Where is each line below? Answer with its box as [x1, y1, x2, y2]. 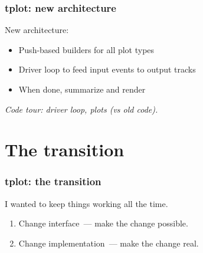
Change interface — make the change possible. [18, 217, 188, 229]
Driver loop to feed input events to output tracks [18, 63, 196, 75]
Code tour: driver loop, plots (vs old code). [5, 103, 158, 115]
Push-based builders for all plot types [18, 43, 155, 55]
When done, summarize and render [18, 83, 146, 95]
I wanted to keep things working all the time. [5, 197, 168, 209]
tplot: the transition [5, 174, 102, 189]
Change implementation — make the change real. [18, 236, 199, 249]
